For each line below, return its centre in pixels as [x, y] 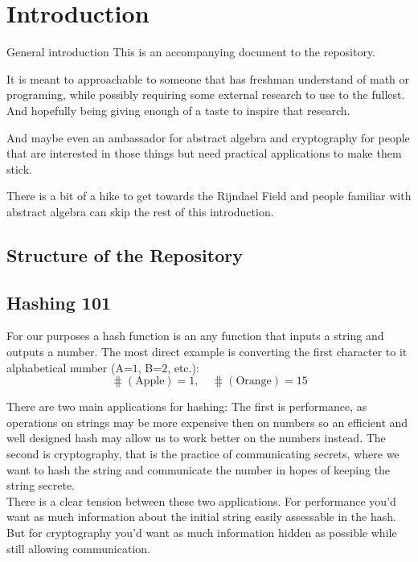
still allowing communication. [78, 548]
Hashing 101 [59, 302]
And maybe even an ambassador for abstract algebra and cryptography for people [208, 137]
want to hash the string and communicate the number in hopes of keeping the [199, 469]
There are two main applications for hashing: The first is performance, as [187, 406]
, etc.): [183, 367]
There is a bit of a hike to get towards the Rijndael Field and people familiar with [209, 196]
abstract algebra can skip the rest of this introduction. [140, 211]
